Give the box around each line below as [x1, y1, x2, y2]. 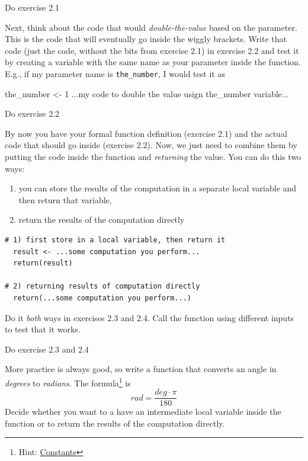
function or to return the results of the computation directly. [5, 417, 225, 429]
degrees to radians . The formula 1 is [5, 374, 131, 389]
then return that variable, [18, 193, 112, 206]
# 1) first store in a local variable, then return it [5, 235, 226, 244]
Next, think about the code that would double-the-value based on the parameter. [5, 21, 297, 33]
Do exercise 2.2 [5, 107, 60, 120]
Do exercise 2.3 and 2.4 [5, 342, 89, 355]
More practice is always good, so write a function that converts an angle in [5, 363, 277, 375]
